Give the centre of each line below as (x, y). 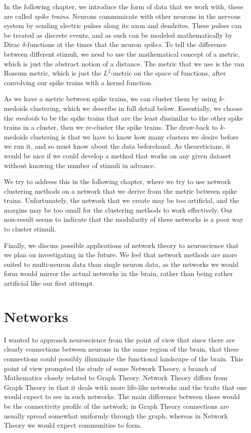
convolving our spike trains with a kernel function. (78, 82)
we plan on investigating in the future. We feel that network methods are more (121, 255)
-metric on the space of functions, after (168, 73)
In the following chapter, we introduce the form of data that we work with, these (124, 6)
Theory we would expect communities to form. (73, 425)
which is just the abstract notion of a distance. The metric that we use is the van (124, 63)
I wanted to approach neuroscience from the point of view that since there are (119, 339)
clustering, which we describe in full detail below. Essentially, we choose (136, 108)
